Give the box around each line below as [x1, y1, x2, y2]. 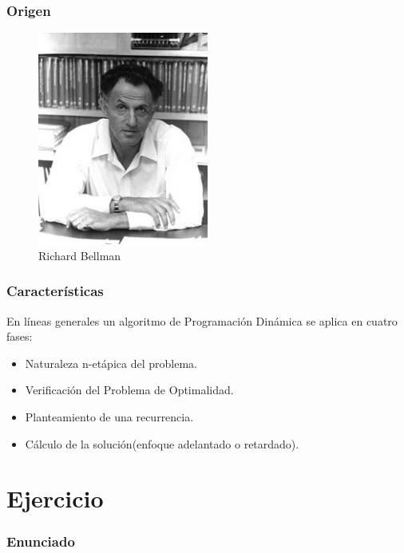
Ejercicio [6, 482, 104, 515]
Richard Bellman [38, 247, 121, 263]
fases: [6, 328, 33, 345]
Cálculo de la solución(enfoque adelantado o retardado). [25, 435, 299, 452]
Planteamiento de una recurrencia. [25, 409, 194, 425]
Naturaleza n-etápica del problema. [25, 354, 197, 371]
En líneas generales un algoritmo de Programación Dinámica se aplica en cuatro [6, 312, 398, 329]
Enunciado [6, 531, 75, 551]
